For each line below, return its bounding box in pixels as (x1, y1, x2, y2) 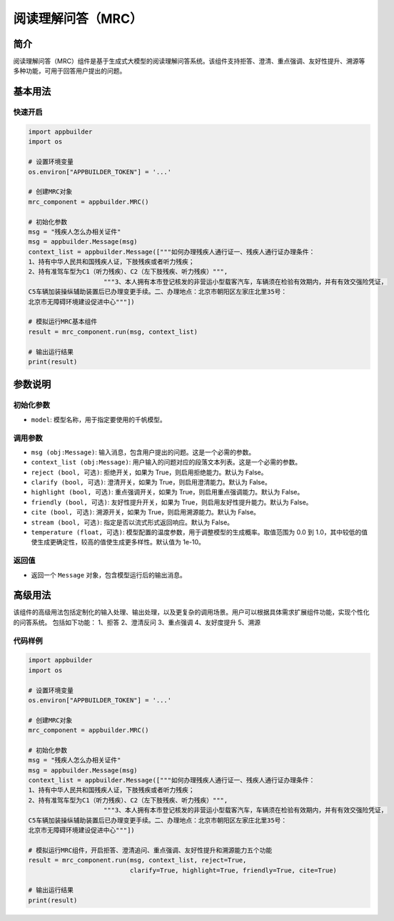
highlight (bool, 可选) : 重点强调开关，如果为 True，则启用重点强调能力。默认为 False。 (31, 488, 304, 497)
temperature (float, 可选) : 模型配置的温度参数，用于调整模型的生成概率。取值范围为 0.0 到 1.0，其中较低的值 (31, 528, 368, 537)
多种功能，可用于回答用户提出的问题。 (13, 66, 126, 75)
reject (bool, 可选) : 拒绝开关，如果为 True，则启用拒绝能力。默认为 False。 (31, 468, 268, 477)
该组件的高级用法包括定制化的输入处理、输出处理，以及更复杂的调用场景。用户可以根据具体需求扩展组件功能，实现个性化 (13, 608, 370, 617)
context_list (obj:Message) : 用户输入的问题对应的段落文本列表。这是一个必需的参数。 (31, 458, 302, 467)
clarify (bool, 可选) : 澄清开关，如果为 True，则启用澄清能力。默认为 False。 (31, 478, 271, 487)
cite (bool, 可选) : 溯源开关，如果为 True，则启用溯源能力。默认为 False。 (31, 508, 261, 517)
